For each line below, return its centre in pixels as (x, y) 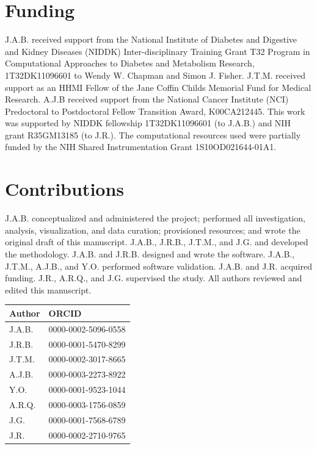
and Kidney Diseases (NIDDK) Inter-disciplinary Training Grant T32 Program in (158, 51)
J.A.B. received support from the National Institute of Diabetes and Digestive (151, 39)
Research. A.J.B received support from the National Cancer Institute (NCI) (147, 99)
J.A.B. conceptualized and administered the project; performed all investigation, (155, 218)
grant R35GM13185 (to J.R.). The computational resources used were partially (153, 135)
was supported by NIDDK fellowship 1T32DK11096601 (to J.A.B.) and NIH (148, 123)
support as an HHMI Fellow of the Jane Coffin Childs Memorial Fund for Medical (158, 87)
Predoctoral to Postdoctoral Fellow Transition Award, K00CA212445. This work (155, 111)
